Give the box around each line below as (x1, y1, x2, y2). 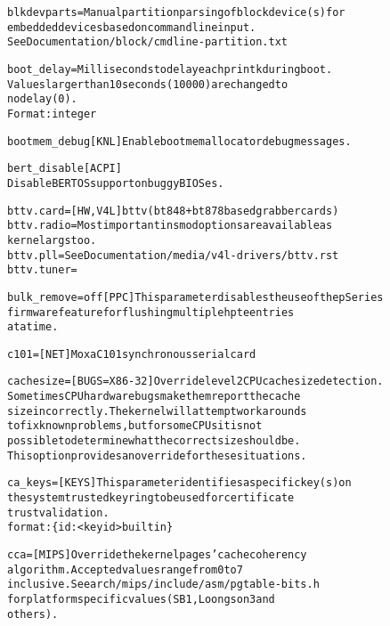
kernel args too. (7, 233, 97, 247)
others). (7, 607, 59, 621)
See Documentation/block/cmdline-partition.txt (7, 36, 288, 49)
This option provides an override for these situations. (7, 449, 307, 462)
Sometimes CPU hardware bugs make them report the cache (7, 390, 301, 403)
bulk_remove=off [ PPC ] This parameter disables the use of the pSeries (7, 290, 384, 304)
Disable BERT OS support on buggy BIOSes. (7, 176, 224, 190)
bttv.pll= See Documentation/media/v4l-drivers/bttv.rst (7, 248, 339, 262)
